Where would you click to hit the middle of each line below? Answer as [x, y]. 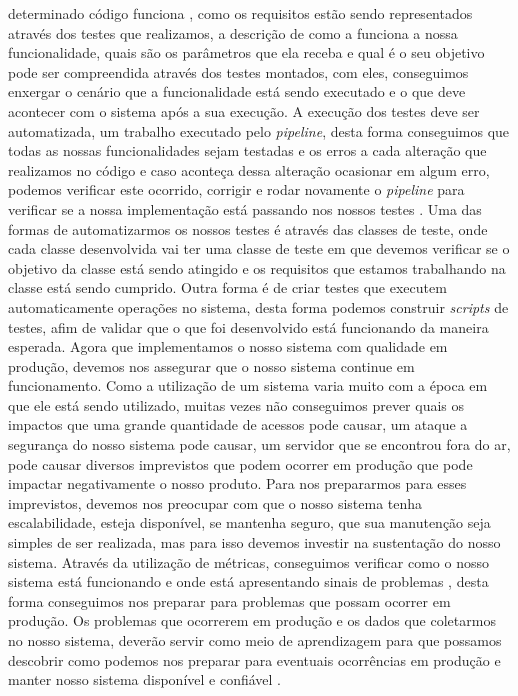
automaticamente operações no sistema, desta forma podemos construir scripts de [258, 306]
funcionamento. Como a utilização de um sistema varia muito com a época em [248, 385]
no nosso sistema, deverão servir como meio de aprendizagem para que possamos [255, 640]
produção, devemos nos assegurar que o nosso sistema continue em [211, 365]
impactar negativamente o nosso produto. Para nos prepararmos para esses [237, 483]
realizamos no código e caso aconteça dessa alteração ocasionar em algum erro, [249, 169]
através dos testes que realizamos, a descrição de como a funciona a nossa [233, 32]
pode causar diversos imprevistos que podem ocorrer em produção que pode [240, 463]
